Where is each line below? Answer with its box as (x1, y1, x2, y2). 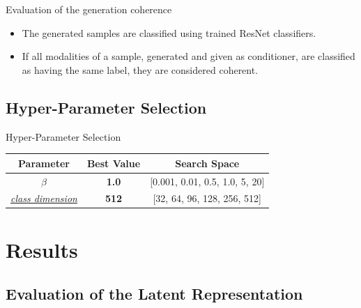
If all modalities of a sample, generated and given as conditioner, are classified (22, 49, 355, 63)
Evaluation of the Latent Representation (6, 283, 303, 305)
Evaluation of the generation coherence (6, 2, 172, 16)
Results (6, 235, 78, 263)
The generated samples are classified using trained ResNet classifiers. (22, 25, 316, 40)
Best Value (86, 155, 141, 170)
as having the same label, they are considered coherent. (22, 62, 259, 77)
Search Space (175, 155, 240, 170)
